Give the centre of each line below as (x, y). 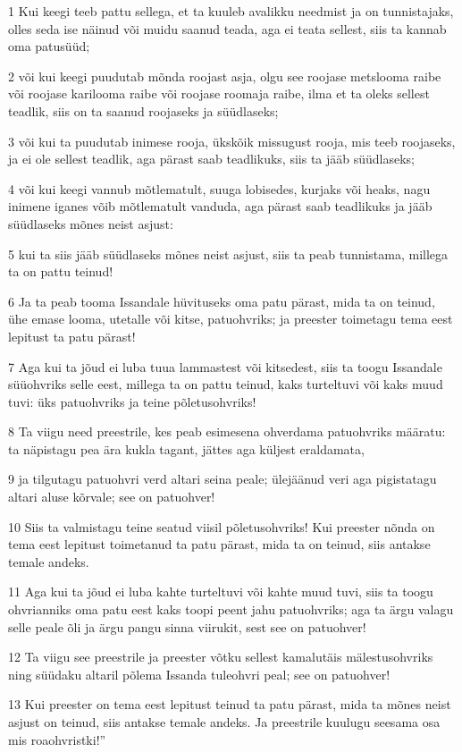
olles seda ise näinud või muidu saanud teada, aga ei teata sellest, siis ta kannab (227, 28)
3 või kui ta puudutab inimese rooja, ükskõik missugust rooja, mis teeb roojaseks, (232, 141)
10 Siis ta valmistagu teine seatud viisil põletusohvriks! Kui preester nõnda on (222, 526)
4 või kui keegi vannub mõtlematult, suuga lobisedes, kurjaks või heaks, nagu (219, 188)
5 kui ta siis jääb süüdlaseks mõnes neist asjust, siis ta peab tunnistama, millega (228, 253)
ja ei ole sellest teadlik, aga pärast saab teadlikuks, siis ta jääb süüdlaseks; (212, 159)
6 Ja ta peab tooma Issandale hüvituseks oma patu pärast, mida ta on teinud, (222, 301)
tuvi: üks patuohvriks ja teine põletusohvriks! (132, 401)
